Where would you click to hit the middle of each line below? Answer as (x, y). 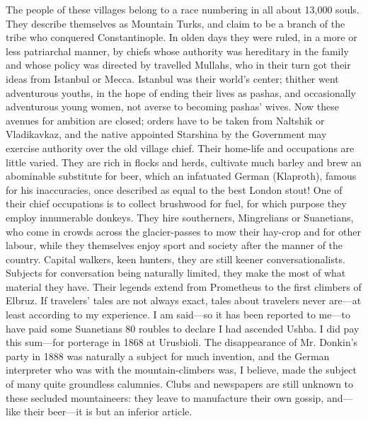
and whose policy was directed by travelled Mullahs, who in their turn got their (178, 65)
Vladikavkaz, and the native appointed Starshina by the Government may (166, 134)
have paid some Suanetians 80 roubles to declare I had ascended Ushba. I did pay (183, 328)
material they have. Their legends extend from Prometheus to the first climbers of (184, 286)
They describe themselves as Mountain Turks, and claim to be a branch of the (176, 23)
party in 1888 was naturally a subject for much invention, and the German (168, 356)
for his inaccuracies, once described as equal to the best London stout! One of (174, 189)
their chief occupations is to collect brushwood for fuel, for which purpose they (176, 203)
